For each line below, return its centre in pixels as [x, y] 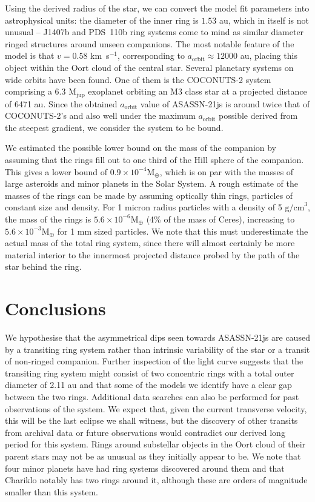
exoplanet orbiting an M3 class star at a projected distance [197, 91]
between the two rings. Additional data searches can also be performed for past [152, 397]
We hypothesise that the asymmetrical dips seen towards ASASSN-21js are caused [157, 337]
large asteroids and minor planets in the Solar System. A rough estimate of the [151, 183]
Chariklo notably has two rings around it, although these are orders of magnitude [156, 480]
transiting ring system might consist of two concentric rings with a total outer [150, 373]
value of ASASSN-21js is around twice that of [225, 103]
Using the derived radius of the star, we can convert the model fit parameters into [157, 8]
